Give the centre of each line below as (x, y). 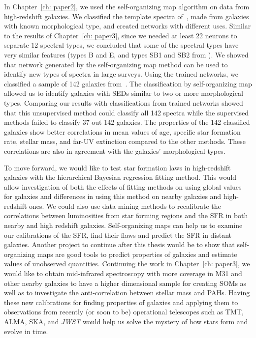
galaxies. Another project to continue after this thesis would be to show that (119, 244)
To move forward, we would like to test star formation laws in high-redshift (117, 167)
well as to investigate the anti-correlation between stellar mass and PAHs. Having (127, 293)
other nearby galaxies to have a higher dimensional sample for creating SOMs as (125, 283)
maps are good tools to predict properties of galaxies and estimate (137, 254)
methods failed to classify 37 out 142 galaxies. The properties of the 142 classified (127, 122)
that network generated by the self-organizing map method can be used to (116, 64)
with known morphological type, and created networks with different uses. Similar (128, 26)
